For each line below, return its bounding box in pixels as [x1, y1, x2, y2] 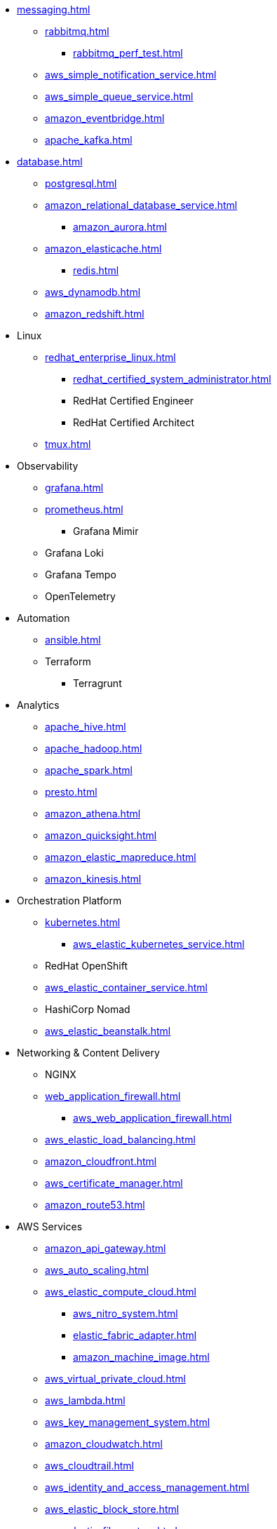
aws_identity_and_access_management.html [45, 1481, 250, 1493]
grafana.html [45, 482, 104, 494]
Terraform [45, 655, 91, 667]
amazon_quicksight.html [45, 829, 157, 841]
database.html [17, 156, 83, 168]
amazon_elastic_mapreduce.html [45, 851, 196, 863]
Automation [17, 612, 70, 624]
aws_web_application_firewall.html [73, 1112, 232, 1124]
